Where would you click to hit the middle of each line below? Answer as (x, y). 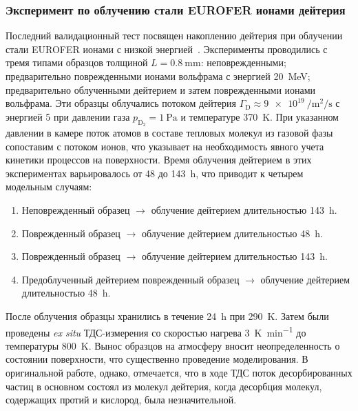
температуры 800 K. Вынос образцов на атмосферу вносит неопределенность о (173, 345)
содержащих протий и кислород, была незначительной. (121, 400)
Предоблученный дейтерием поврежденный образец (130, 279)
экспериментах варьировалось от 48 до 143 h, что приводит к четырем (155, 173)
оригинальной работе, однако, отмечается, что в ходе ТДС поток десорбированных (179, 372)
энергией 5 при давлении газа (68, 116)
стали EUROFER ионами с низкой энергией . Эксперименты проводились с (167, 49)
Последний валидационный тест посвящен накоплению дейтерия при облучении (174, 36)
